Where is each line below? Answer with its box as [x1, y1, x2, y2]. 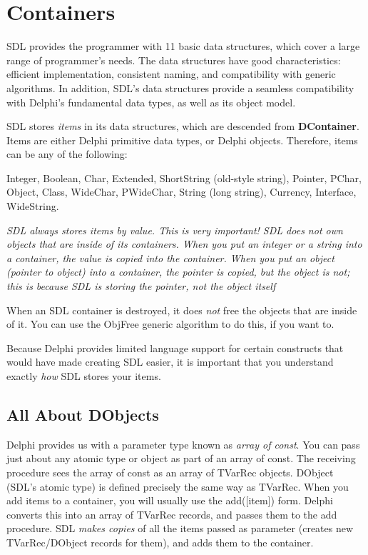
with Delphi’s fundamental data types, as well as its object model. [6, 94, 296, 109]
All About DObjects [6, 403, 159, 425]
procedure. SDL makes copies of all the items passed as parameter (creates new [6, 521, 354, 536]
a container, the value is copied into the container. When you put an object [6, 250, 334, 265]
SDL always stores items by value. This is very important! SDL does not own [6, 222, 343, 237]
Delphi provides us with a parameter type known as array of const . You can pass [6, 436, 360, 451]
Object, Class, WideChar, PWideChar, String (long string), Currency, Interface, [6, 184, 357, 199]
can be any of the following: [6, 146, 128, 161]
